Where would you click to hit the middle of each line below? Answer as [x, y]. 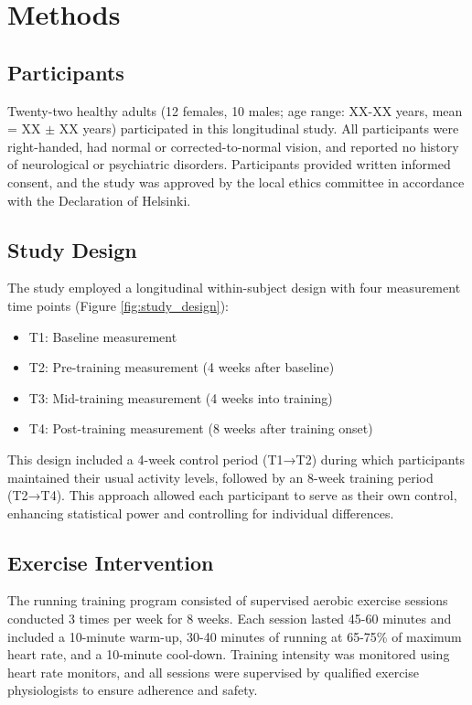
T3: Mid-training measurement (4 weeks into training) [181, 397]
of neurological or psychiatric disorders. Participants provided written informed [229, 164]
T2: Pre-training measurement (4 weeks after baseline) [182, 367]
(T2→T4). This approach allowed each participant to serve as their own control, [232, 495]
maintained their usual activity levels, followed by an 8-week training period [220, 477]
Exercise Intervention [111, 562]
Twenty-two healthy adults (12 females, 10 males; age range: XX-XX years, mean [235, 110]
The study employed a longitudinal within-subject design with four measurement [234, 288]
